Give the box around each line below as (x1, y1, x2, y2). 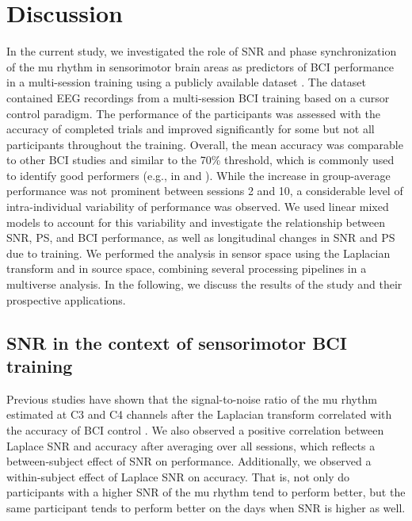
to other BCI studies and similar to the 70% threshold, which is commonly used (6, 151, 395, 168)
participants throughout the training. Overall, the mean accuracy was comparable (6, 136, 403, 152)
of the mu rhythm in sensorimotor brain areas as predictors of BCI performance (6, 58, 394, 75)
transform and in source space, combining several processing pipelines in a (6, 260, 367, 277)
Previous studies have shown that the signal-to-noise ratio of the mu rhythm (6, 390, 377, 407)
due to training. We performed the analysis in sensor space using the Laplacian (6, 244, 391, 261)
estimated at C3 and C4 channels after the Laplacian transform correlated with (6, 406, 392, 423)
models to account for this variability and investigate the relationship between (6, 213, 385, 230)
